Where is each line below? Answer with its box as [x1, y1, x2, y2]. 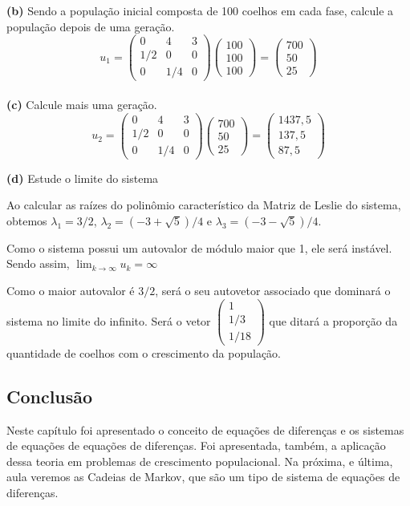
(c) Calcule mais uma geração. [6, 95, 157, 112]
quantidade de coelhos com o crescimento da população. [6, 344, 282, 361]
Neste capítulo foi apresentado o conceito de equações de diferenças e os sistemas [6, 421, 404, 438]
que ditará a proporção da [269, 312, 398, 329]
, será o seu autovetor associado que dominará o [155, 282, 391, 299]
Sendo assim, [6, 255, 70, 272]
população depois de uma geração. [6, 18, 175, 34]
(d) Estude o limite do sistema [6, 169, 159, 186]
